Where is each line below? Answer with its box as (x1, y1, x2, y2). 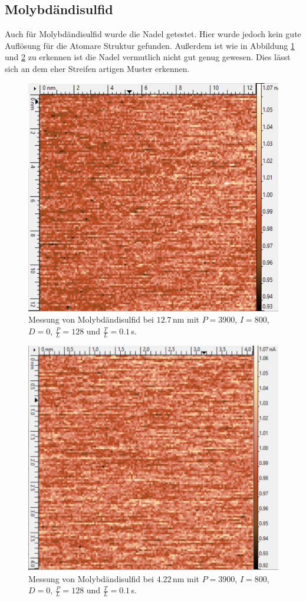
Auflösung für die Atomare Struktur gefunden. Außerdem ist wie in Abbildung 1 (5, 39, 295, 51)
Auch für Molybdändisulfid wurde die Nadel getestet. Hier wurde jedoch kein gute (5, 28, 301, 40)
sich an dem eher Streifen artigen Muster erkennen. (5, 62, 190, 74)
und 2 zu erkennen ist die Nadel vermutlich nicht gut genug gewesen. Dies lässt (5, 51, 291, 63)
